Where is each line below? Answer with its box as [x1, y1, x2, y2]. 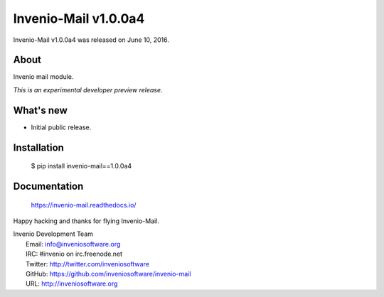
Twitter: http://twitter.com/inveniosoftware [26, 259, 149, 268]
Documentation [13, 180, 84, 192]
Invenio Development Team [13, 229, 94, 238]
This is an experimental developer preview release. [13, 85, 163, 94]
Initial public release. [31, 123, 92, 131]
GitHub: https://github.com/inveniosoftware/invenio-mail [26, 269, 191, 278]
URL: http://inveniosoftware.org [26, 279, 118, 288]
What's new [13, 104, 68, 117]
